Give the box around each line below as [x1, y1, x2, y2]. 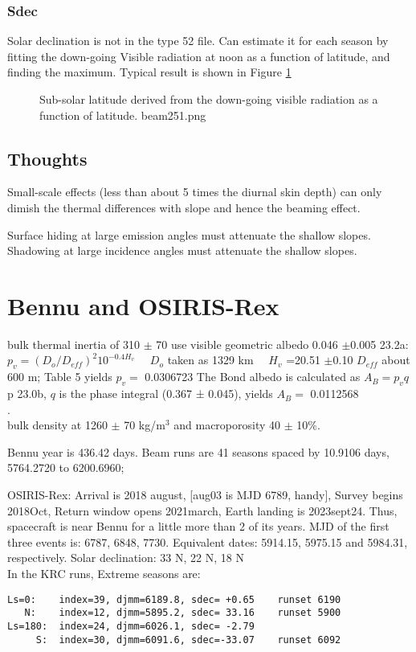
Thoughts [7, 146, 88, 170]
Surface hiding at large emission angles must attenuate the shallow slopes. [7, 226, 371, 243]
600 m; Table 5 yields [7, 368, 112, 385]
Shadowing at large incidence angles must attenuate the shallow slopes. [7, 242, 357, 259]
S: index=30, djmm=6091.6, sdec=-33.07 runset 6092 [35, 634, 341, 646]
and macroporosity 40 [173, 416, 281, 433]
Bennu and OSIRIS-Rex [7, 289, 279, 322]
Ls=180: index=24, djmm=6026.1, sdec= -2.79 [7, 620, 255, 632]
